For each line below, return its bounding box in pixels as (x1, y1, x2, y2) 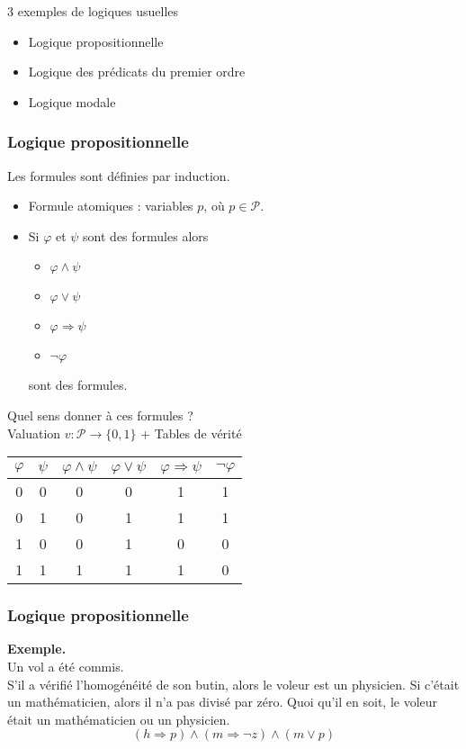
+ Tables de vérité (140, 423, 242, 442)
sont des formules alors (83, 226, 209, 245)
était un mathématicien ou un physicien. (7, 709, 230, 728)
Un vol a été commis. (7, 656, 124, 675)
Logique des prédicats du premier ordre (28, 62, 246, 81)
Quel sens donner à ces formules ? (7, 405, 193, 424)
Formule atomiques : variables (28, 196, 193, 215)
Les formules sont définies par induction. (7, 166, 230, 185)
